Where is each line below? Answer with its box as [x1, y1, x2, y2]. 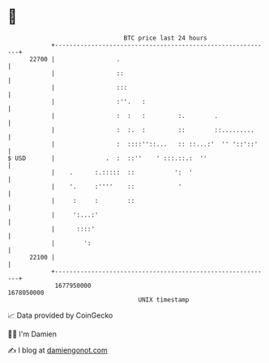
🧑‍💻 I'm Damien [7, 329, 58, 339]
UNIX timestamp [138, 295, 190, 304]
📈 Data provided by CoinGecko [7, 310, 113, 320]
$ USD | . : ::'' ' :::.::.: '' [7, 154, 207, 163]
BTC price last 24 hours [123, 34, 207, 42]
